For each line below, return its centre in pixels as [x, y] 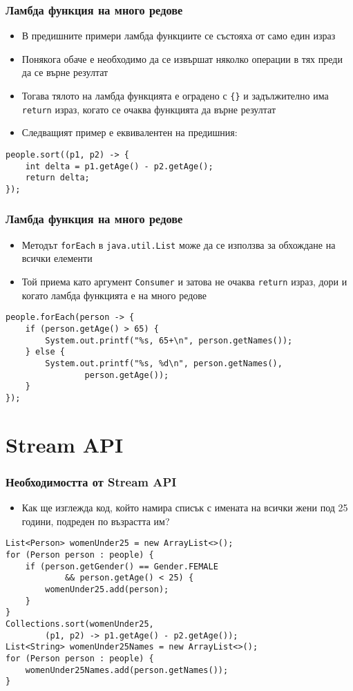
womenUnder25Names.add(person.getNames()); [127, 670]
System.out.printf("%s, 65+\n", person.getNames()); [169, 340]
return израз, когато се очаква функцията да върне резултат [149, 109]
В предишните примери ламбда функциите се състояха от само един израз [179, 36]
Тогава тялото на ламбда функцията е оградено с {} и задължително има [175, 95]
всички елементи [57, 258]
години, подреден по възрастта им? [96, 521]
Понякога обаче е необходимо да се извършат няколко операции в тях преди [182, 58]
